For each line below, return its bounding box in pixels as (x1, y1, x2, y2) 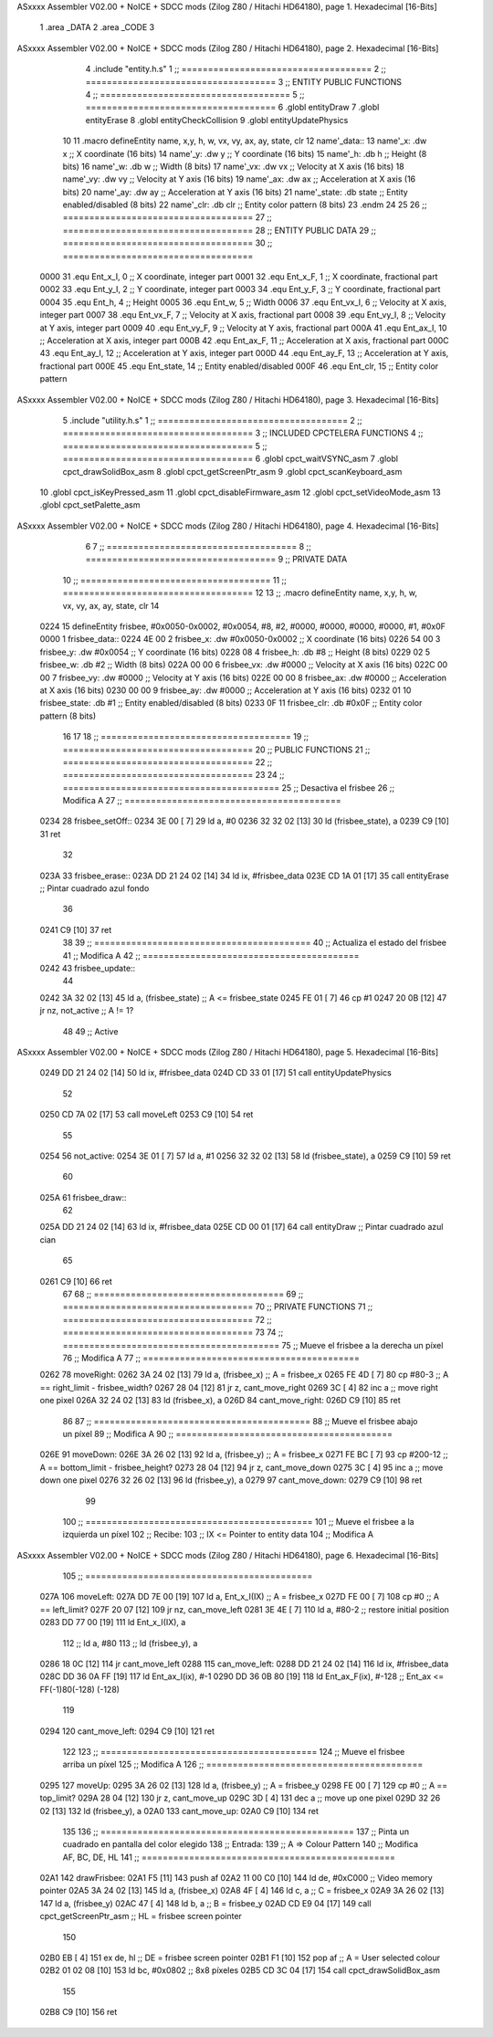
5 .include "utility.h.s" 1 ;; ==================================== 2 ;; (62, 415, 362, 425)
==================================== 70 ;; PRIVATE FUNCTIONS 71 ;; (62, 1301, 373, 1312)
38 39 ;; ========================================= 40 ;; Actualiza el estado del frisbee (62, 937, 447, 949)
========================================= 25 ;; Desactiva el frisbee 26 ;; (62, 782, 395, 793)
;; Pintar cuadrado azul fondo (39, 883, 150, 894)
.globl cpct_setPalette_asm (39, 499, 141, 510)
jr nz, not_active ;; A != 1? (39, 1005, 134, 1016)
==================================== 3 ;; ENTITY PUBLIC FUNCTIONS (85, 76, 402, 87)
